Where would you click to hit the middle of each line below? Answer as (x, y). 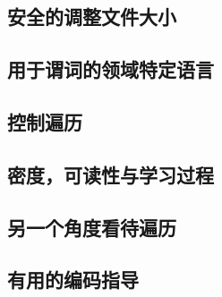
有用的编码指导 (73, 280)
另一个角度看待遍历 (92, 227)
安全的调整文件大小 (92, 17)
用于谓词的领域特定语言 (111, 69)
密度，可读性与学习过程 (111, 174)
